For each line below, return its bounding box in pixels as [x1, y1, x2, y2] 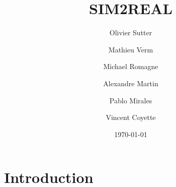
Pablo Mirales [109, 95, 152, 105]
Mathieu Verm [108, 44, 153, 54]
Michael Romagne [103, 61, 158, 72]
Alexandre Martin [103, 78, 158, 88]
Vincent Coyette [106, 112, 156, 122]
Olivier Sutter [109, 27, 152, 38]
